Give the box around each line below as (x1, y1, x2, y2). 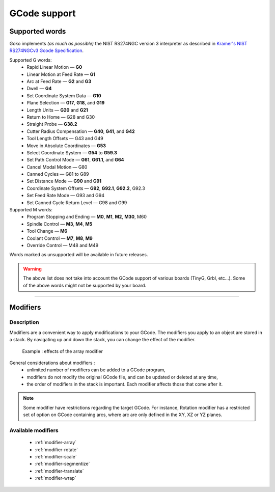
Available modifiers (9, 427, 59, 434)
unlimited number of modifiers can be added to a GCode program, (26, 367, 166, 373)
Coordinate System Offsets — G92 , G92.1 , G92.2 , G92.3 (26, 185, 145, 191)
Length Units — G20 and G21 (26, 107, 89, 113)
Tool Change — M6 (26, 228, 68, 234)
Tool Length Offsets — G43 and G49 (26, 135, 104, 142)
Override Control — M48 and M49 (26, 242, 99, 248)
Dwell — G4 (26, 86, 52, 92)
